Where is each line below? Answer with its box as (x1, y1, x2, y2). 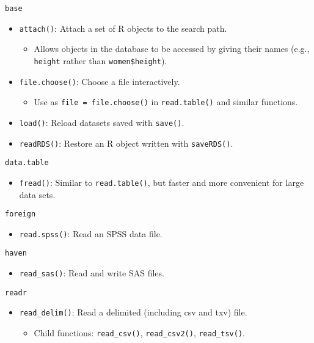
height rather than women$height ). (34, 54, 167, 67)
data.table (5, 158, 49, 168)
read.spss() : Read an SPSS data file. (19, 227, 162, 240)
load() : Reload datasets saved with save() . (19, 116, 184, 128)
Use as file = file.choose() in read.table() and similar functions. (34, 95, 298, 108)
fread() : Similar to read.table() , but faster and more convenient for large (19, 175, 304, 188)
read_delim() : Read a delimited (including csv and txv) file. (19, 306, 247, 319)
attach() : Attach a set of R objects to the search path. (19, 21, 227, 34)
